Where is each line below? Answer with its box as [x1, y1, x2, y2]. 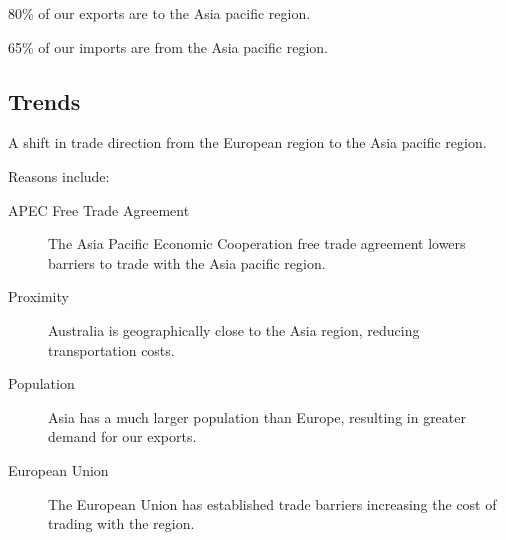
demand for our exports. [48, 426, 197, 447]
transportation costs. [48, 339, 175, 360]
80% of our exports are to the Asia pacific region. [8, 3, 311, 23]
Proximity [8, 286, 69, 307]
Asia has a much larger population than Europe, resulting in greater [48, 406, 466, 427]
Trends [8, 85, 81, 116]
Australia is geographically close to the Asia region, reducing [48, 319, 420, 340]
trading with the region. [48, 513, 195, 534]
